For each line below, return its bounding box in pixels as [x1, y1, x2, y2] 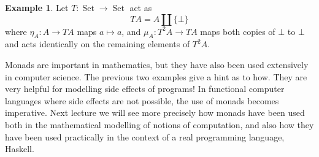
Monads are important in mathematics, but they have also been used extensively [5, 58, 309, 71]
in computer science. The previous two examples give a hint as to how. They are [5, 70, 307, 83]
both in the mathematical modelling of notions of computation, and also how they [5, 118, 314, 131]
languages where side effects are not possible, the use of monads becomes [5, 94, 279, 107]
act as [129, 1, 152, 13]
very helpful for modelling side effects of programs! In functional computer [5, 82, 285, 95]
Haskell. [5, 142, 34, 155]
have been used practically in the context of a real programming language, [5, 130, 285, 143]
